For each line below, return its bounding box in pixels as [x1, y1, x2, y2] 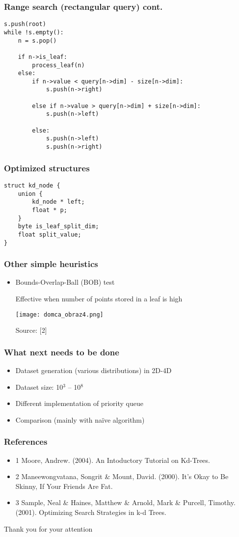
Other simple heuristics [4, 258, 98, 270]
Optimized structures [4, 161, 90, 174]
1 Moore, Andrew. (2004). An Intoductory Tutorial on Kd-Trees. [15, 455, 210, 465]
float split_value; [18, 231, 81, 238]
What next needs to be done [4, 346, 119, 358]
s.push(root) [4, 21, 46, 28]
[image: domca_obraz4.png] [15, 311, 104, 318]
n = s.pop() [18, 37, 57, 44]
